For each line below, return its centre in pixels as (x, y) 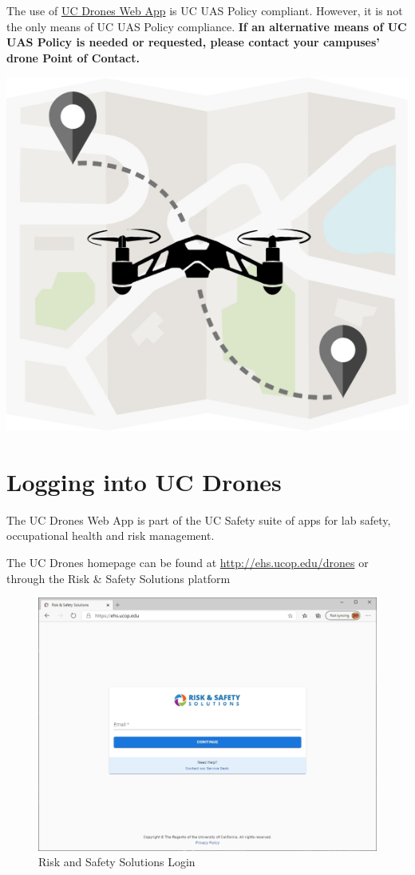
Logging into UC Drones (144, 481)
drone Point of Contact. (73, 57)
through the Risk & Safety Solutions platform (119, 578)
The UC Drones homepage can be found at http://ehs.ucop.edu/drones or (188, 562)
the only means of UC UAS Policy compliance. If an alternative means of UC (207, 26)
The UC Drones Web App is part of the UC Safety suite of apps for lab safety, (199, 519)
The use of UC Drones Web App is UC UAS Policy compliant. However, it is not (205, 10)
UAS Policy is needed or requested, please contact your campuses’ (193, 42)
